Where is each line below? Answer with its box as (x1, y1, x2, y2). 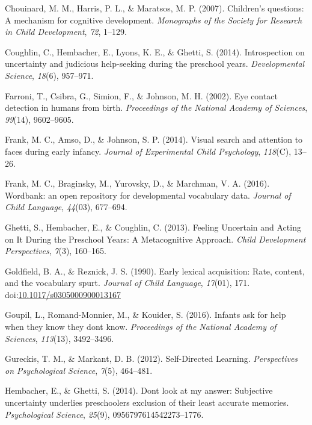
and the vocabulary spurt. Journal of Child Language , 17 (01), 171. (5, 276, 250, 289)
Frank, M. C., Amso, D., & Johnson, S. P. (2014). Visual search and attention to (5, 133, 303, 146)
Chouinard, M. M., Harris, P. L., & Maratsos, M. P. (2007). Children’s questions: (5, 2, 304, 14)
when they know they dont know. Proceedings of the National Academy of (5, 320, 277, 333)
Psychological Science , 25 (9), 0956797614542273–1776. (5, 408, 204, 420)
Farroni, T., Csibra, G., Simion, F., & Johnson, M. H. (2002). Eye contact (5, 89, 278, 102)
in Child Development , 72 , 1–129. (5, 25, 127, 38)
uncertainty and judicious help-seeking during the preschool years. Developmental (5, 57, 305, 70)
